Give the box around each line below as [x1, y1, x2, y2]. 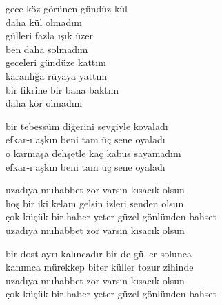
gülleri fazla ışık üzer [6, 28, 93, 43]
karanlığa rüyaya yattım [6, 68, 108, 83]
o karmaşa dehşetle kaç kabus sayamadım [6, 145, 181, 160]
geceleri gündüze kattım [6, 55, 106, 70]
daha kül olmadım [6, 14, 82, 29]
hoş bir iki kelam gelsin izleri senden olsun [6, 196, 184, 210]
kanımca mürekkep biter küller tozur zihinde [6, 260, 194, 274]
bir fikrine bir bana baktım [6, 82, 119, 96]
